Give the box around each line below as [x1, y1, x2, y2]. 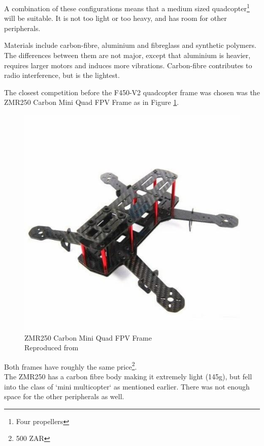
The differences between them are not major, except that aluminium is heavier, [4, 50, 251, 61]
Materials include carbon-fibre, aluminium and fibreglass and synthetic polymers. [4, 40, 256, 50]
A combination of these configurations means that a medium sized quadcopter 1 [4, 2, 250, 13]
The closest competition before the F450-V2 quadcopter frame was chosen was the [4, 87, 260, 97]
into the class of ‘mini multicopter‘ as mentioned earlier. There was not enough [4, 381, 250, 392]
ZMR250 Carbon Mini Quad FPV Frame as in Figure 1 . [4, 97, 179, 107]
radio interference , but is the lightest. [4, 70, 120, 80]
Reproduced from [24, 342, 79, 353]
